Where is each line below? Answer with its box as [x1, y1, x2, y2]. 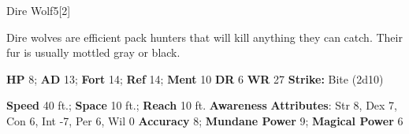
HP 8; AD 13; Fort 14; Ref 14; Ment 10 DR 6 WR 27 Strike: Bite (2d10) [6, 70, 384, 87]
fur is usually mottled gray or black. [6, 44, 180, 61]
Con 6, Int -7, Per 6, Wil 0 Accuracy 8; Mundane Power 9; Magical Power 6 [6, 112, 403, 128]
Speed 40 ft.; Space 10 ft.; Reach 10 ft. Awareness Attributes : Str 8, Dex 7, [6, 97, 398, 114]
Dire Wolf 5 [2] [6, 2, 71, 18]
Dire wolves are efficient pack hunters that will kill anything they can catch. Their [6, 28, 403, 45]
